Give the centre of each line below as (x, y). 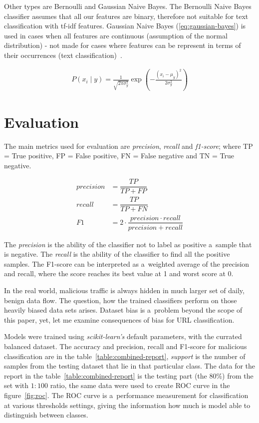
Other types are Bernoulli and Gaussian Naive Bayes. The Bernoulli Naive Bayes (128, 6)
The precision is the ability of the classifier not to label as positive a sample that (128, 244)
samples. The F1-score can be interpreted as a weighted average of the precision (127, 263)
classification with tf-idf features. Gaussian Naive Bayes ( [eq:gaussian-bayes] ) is (125, 26)
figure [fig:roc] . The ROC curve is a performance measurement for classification (126, 395)
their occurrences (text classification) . (63, 55)
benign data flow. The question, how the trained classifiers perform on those (121, 300)
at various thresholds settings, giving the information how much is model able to (127, 405)
